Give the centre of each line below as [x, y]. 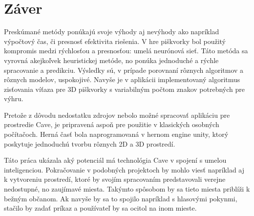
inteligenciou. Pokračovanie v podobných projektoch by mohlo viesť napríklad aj [124, 169]
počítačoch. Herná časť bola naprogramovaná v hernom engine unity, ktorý [116, 134]
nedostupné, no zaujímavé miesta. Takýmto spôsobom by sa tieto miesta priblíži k [127, 189]
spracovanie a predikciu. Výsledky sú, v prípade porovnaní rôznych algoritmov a [124, 70]
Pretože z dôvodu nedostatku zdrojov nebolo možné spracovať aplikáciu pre [117, 115]
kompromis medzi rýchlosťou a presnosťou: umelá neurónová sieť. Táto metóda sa [126, 51]
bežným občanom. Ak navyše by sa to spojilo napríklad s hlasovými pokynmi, [121, 198]
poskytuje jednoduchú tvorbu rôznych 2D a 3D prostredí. [90, 143]
